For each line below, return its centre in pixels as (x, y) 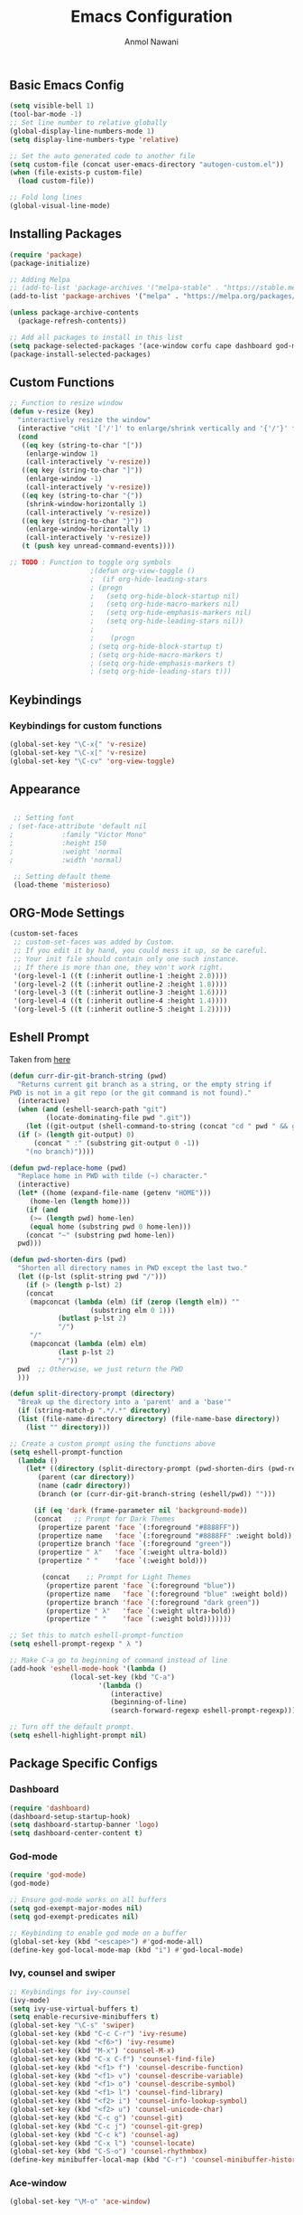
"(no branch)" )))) (60, 1151)
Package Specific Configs (83, 1763)
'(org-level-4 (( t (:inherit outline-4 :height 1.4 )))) (120, 1001)
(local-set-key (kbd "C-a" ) (123, 1677)
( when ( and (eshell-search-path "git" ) (92, 1109)
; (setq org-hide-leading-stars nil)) (167, 621)
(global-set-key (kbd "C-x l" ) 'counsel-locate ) (102, 2143)
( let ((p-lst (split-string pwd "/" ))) (92, 1277)
